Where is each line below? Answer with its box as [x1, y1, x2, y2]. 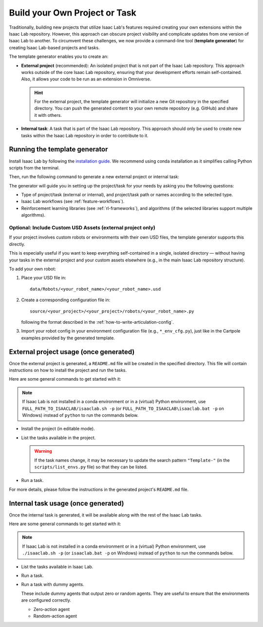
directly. [9, 241, 25, 247]
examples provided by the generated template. [21, 335, 115, 341]
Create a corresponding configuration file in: [21, 297, 111, 303]
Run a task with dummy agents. [21, 582, 85, 588]
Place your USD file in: [21, 275, 66, 281]
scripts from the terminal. [9, 165, 60, 170]
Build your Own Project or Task [9, 7, 136, 18]
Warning [34, 448, 52, 454]
